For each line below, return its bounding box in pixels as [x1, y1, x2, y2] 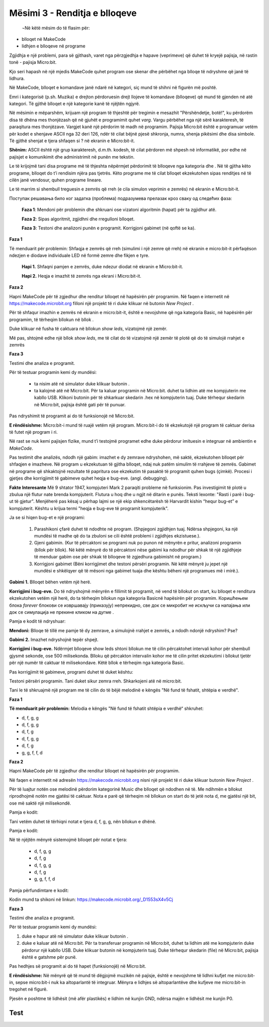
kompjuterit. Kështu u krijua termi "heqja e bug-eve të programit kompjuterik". [9, 505, 169, 511]
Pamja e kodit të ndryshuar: [9, 618, 66, 624]
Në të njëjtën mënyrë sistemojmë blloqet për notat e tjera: [9, 837, 128, 843]
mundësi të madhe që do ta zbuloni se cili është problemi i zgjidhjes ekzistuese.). [34, 532, 201, 538]
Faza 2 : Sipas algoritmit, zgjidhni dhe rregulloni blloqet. [21, 216, 135, 222]
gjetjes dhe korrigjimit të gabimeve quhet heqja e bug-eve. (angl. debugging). [9, 475, 169, 481]
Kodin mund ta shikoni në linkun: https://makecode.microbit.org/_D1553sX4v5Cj [9, 896, 173, 902]
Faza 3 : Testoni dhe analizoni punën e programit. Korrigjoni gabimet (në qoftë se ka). [21, 225, 196, 231]
